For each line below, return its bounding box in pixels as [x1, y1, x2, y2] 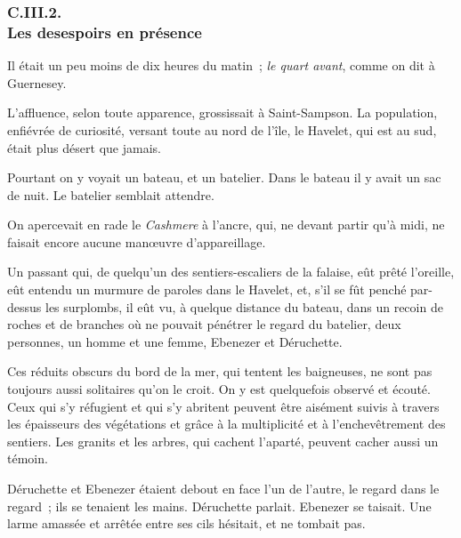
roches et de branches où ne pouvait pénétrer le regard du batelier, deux [7, 315, 401, 333]
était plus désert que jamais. [7, 138, 161, 157]
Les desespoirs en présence [7, 20, 202, 43]
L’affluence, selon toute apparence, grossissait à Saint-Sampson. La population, [7, 103, 438, 122]
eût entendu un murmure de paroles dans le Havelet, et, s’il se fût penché [7, 280, 407, 299]
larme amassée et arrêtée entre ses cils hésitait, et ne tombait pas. [7, 514, 366, 533]
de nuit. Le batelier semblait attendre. [7, 185, 214, 204]
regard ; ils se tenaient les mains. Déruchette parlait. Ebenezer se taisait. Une [7, 496, 432, 515]
